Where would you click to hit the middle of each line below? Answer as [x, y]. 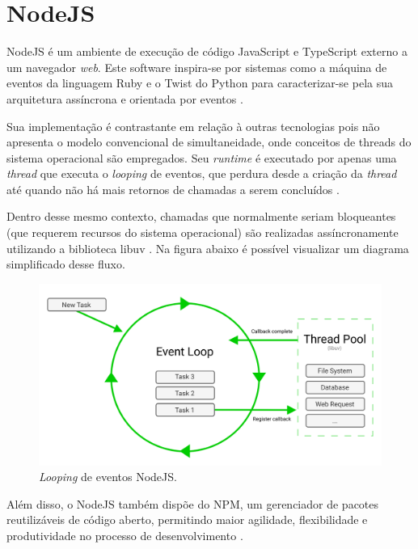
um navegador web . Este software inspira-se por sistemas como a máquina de [197, 67]
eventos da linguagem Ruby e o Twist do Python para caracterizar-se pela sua [200, 83]
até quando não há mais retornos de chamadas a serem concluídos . [173, 189]
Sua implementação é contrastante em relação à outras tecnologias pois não [193, 126]
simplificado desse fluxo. [66, 264]
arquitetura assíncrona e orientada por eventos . [125, 98]
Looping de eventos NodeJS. [108, 477]
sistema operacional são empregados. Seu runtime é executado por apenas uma [202, 157]
